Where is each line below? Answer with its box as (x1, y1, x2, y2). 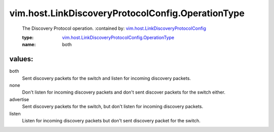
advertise (9, 96, 29, 102)
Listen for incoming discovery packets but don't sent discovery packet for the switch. (22, 117, 200, 123)
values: (9, 55, 33, 63)
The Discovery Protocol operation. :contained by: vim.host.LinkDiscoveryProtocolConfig (22, 25, 207, 31)
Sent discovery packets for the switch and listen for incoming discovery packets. (22, 75, 191, 81)
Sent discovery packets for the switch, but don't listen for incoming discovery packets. (22, 104, 203, 110)
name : (22, 41, 36, 48)
